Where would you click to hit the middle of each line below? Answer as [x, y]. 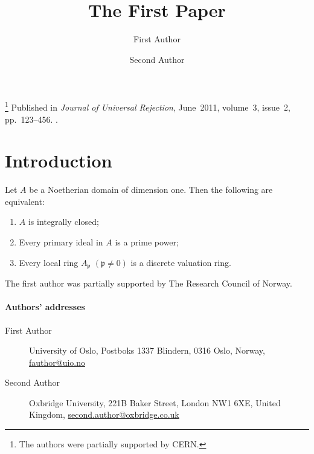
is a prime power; [147, 242]
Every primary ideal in [61, 242]
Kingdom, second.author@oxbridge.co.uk [104, 414]
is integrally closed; [63, 222]
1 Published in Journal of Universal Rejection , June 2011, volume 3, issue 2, [148, 106]
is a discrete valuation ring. [181, 262]
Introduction [59, 161]
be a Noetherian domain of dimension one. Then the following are [151, 190]
